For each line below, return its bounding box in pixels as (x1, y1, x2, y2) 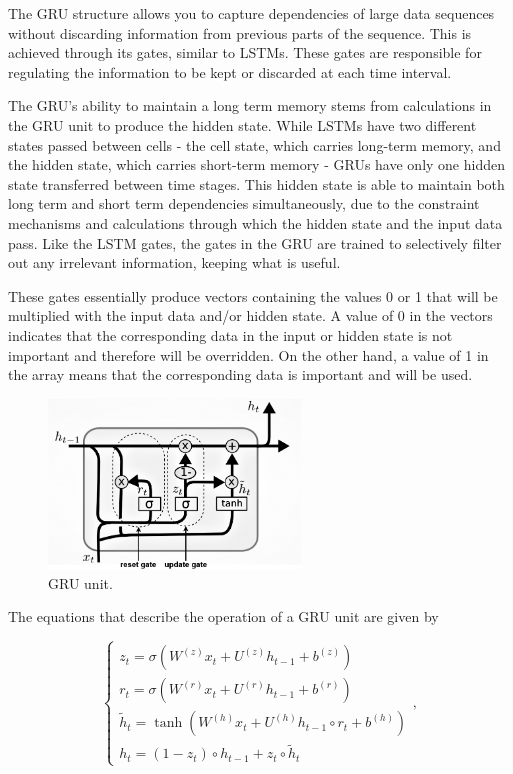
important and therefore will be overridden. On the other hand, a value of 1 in (8, 344, 489, 365)
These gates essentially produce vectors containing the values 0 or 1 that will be (8, 285, 498, 306)
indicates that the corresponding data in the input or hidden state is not (8, 324, 453, 345)
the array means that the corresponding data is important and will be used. (8, 364, 473, 385)
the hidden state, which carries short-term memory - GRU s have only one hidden (8, 154, 505, 175)
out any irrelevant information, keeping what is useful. (8, 252, 341, 273)
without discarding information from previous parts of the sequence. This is (8, 22, 472, 43)
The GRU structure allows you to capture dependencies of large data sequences (8, 3, 495, 23)
